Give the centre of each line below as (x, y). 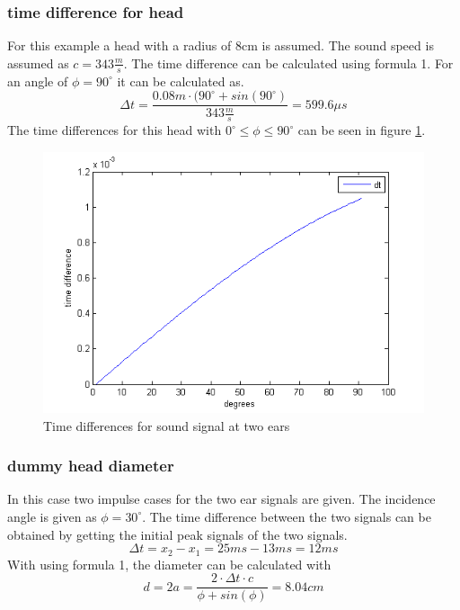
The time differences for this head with (115, 130)
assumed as (38, 63)
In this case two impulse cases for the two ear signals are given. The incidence (221, 499)
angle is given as (52, 516)
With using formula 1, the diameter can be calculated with (169, 564)
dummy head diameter (91, 466)
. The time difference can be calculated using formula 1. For (288, 63)
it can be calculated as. (181, 81)
